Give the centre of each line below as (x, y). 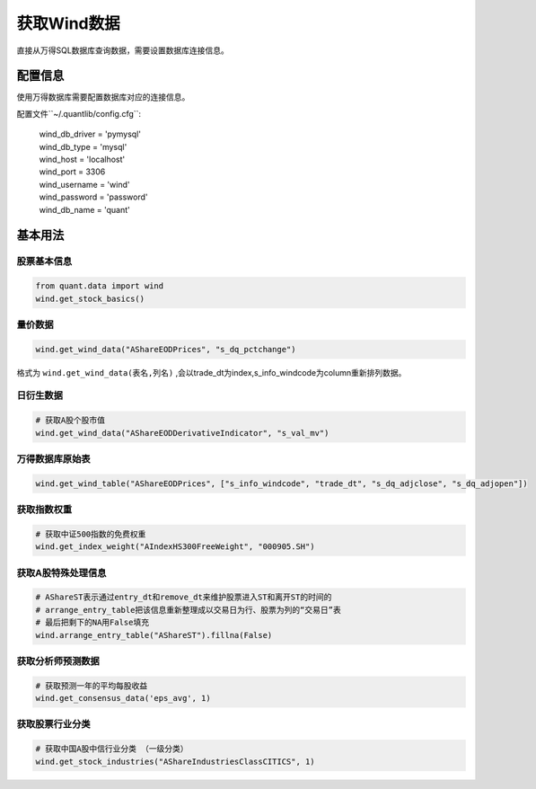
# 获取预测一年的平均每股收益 (92, 686)
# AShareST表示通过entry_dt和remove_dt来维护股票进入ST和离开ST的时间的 (184, 597)
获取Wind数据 (68, 23)
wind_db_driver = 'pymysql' (90, 134)
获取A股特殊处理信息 (62, 572)
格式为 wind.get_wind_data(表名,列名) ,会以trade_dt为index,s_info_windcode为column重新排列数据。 (211, 372)
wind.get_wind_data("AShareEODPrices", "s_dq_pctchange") (166, 349)
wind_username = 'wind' (84, 184)
